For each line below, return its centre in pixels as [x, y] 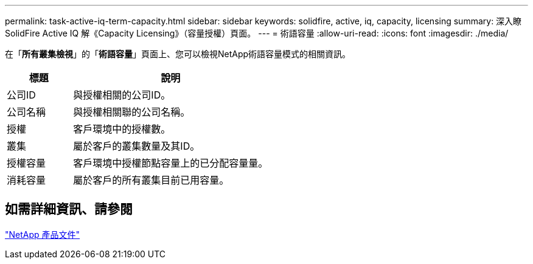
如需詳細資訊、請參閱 [69, 209]
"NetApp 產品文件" [43, 234]
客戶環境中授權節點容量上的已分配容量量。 [171, 163]
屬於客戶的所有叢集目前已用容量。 [151, 180]
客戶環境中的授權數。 [122, 129]
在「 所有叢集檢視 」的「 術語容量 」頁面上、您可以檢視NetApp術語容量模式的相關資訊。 [178, 54]
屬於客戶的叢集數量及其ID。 [137, 146]
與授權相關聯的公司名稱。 [132, 112]
